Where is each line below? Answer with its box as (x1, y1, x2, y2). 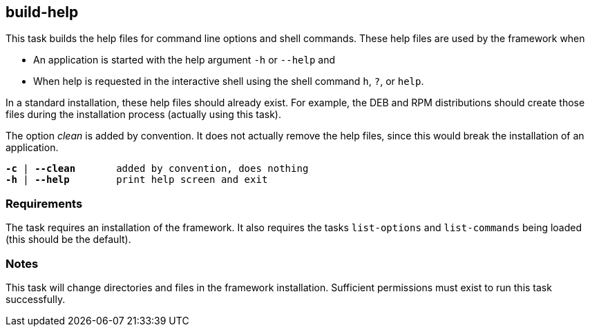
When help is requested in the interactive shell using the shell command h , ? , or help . (33, 75, 424, 88)
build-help (6, 3, 79, 21)
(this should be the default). (6, 233, 131, 246)
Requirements (6, 196, 83, 211)
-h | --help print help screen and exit (6, 174, 268, 186)
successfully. (6, 293, 66, 305)
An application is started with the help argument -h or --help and (33, 54, 336, 66)
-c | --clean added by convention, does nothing (6, 163, 309, 175)
